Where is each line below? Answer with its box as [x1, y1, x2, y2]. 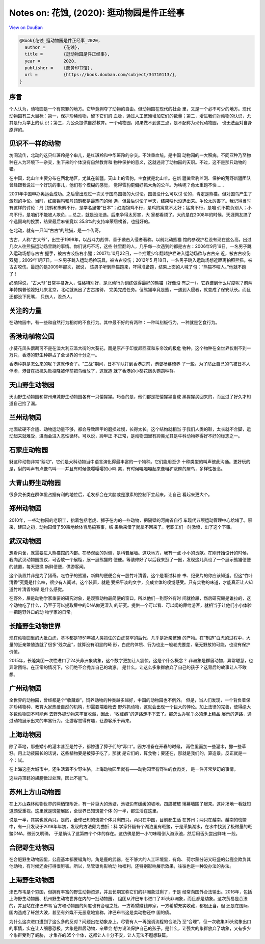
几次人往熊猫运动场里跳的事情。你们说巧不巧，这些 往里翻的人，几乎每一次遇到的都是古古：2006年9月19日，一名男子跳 [9, 243, 252, 249]
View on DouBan [9, 25, 43, 30]
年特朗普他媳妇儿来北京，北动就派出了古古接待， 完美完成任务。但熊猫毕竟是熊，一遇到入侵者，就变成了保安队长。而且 [9, 287, 251, 293]
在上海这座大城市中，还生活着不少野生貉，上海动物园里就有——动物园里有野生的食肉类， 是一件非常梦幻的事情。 [9, 766, 238, 772]
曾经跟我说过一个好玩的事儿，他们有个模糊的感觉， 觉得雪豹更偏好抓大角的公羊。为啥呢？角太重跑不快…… [9, 182, 224, 188]
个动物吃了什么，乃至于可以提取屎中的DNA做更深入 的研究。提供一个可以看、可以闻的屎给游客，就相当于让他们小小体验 [9, 602, 252, 608]
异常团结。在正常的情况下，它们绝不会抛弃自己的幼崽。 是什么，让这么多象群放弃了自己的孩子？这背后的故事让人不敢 [9, 664, 247, 670]
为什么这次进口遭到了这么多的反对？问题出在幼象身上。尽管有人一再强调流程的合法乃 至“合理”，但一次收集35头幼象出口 [9, 918, 252, 924]
